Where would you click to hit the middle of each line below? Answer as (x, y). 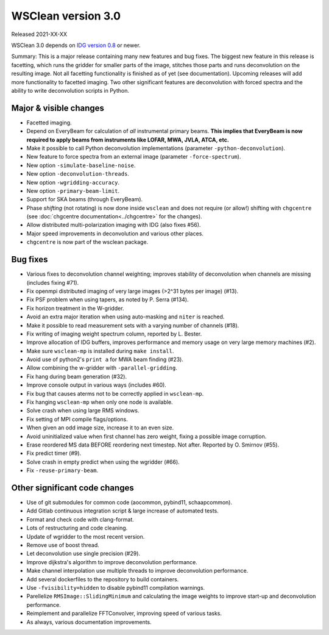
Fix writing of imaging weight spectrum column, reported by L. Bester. (114, 334)
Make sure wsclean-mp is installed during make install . (100, 351)
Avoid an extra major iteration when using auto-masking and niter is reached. (126, 317)
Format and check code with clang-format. (80, 519)
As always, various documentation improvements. (89, 622)
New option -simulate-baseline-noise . (81, 165)
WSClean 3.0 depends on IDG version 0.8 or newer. (76, 45)
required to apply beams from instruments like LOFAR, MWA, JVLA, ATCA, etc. (128, 140)
